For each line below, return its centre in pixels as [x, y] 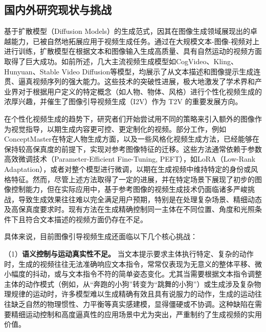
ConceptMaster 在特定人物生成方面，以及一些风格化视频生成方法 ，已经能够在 [132, 139]
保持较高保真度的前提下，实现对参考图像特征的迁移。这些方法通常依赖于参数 [133, 149]
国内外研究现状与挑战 [58, 9]
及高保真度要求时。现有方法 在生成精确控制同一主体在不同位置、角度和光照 [129, 209]
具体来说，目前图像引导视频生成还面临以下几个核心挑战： [101, 236]
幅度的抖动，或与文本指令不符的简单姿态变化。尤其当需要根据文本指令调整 [136, 274]
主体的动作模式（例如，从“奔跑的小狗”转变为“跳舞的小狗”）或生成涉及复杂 [129, 284]
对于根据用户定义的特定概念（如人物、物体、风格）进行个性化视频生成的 [140, 91]
